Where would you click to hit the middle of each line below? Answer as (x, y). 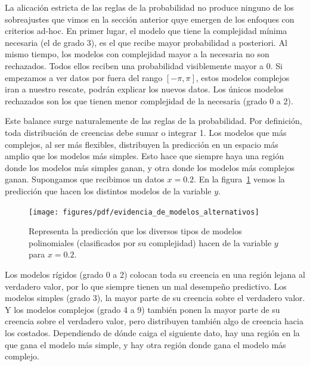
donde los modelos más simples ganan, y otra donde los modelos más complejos (150, 167)
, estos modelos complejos (243, 77)
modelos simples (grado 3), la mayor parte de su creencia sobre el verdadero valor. (155, 298)
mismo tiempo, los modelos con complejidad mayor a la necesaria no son (137, 54)
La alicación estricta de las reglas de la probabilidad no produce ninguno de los (149, 7)
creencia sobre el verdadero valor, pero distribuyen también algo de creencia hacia (154, 321)
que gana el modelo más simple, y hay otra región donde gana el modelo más (145, 344)
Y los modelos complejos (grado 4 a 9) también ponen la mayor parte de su (142, 309)
